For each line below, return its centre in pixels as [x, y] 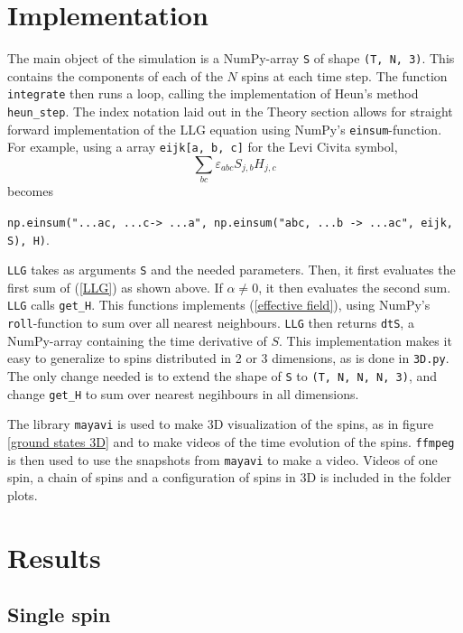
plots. [23, 494]
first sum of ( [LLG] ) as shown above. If [115, 287]
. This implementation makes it [365, 340]
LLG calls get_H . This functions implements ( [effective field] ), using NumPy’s [219, 305]
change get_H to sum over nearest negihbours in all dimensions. [183, 393]
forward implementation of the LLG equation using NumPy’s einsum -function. [225, 129]
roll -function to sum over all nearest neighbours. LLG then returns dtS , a [211, 323]
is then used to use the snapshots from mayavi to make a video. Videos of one [222, 459]
